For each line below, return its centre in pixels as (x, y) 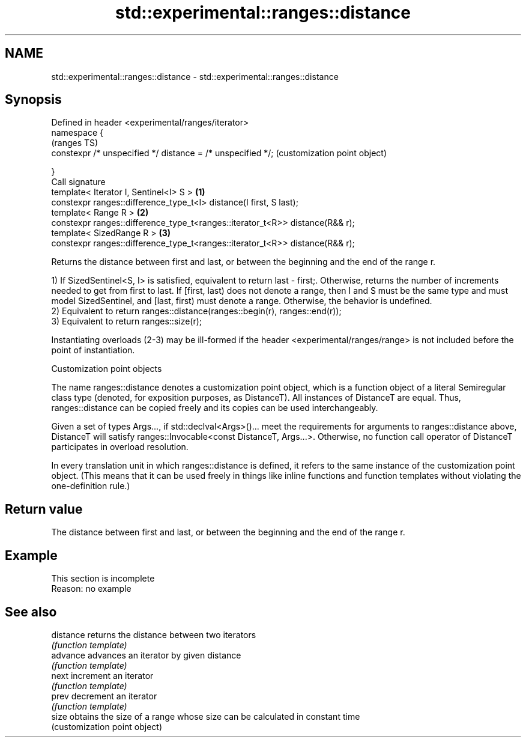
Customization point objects (107, 369)
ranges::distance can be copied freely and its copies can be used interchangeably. (215, 408)
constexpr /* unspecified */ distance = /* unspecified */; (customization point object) (219, 153)
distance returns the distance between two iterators (154, 634)
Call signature (78, 182)
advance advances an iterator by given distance (146, 655)
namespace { (77, 133)
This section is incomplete (103, 579)
